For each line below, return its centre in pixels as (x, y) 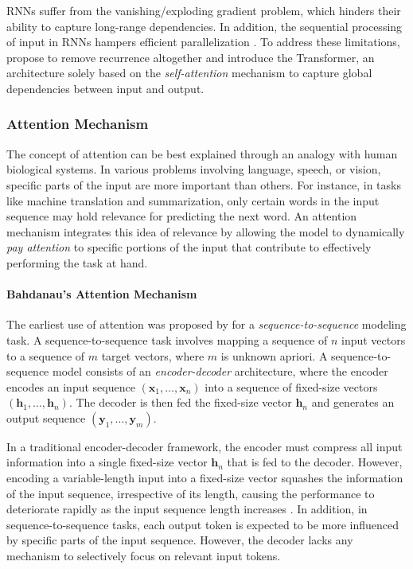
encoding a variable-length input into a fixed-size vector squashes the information (205, 478)
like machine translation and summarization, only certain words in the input (193, 200)
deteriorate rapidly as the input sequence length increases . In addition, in (187, 509)
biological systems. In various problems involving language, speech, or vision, (194, 169)
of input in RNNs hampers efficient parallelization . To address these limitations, (203, 42)
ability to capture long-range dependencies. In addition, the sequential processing (205, 26)
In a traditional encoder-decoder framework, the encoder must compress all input (205, 446)
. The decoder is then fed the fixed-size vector (180, 402)
